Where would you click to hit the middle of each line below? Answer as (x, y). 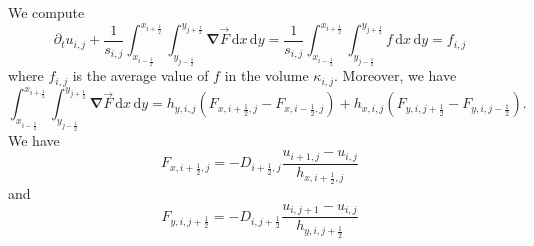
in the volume (266, 75)
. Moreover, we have (395, 75)
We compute (46, 12)
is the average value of (140, 75)
